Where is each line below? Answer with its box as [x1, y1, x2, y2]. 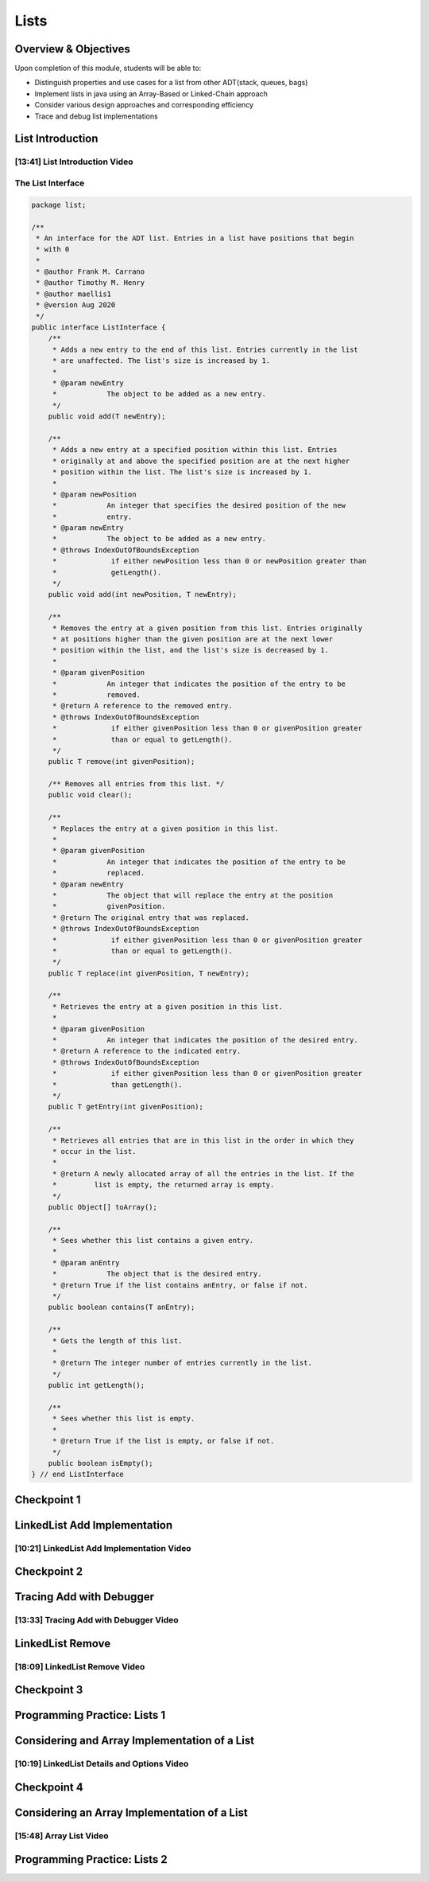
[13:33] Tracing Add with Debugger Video [14, 1615, 179, 1626]
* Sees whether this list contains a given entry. [52, 1236, 254, 1245]
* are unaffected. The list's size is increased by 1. [52, 357, 271, 365]
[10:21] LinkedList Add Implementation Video [14, 1542, 191, 1553]
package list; [31, 200, 87, 209]
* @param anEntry [52, 1258, 120, 1267]
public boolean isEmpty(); [48, 1459, 154, 1467]
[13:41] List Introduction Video [14, 156, 133, 167]
